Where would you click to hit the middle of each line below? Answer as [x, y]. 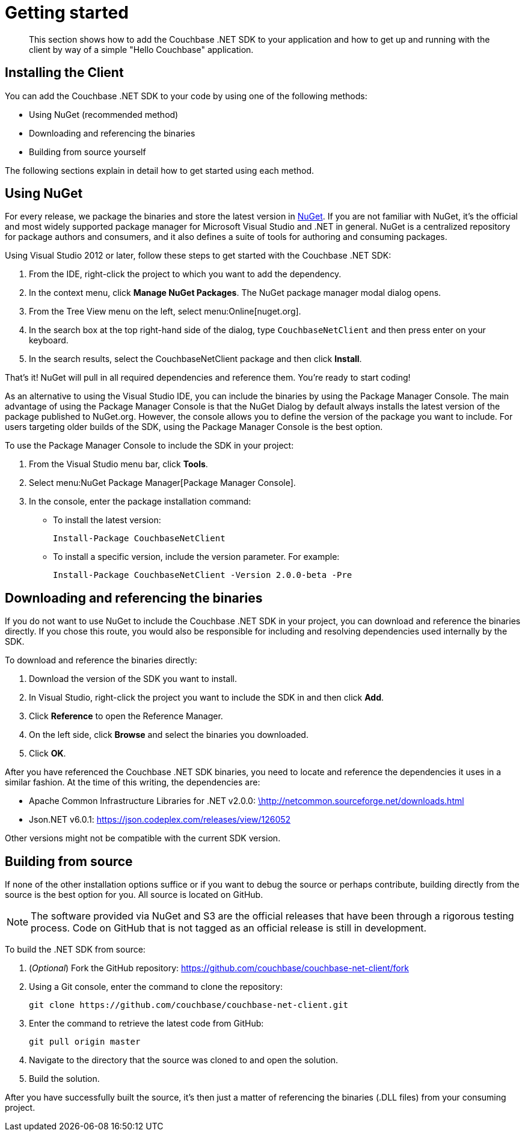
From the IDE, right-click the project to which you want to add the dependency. [185, 274]
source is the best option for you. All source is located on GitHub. [134, 895]
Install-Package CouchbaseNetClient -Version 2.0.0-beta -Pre [203, 575]
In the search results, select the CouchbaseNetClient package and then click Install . [195, 359]
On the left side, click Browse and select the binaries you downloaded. [169, 735]
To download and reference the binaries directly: [101, 660]
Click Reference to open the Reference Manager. [126, 716]
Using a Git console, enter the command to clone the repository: [156, 987]
